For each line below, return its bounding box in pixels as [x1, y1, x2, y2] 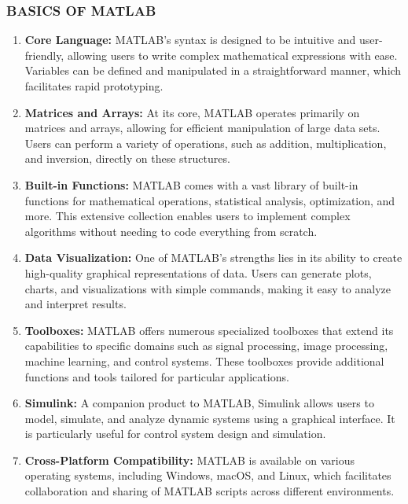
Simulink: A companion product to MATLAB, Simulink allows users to [24, 395, 374, 411]
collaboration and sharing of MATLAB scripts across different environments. [24, 483, 395, 499]
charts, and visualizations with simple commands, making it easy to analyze [24, 280, 391, 296]
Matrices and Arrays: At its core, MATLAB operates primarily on [24, 104, 360, 120]
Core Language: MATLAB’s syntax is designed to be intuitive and [24, 31, 356, 48]
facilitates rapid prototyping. [24, 78, 164, 94]
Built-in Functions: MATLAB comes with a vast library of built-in [24, 176, 358, 193]
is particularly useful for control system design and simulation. [24, 425, 326, 442]
